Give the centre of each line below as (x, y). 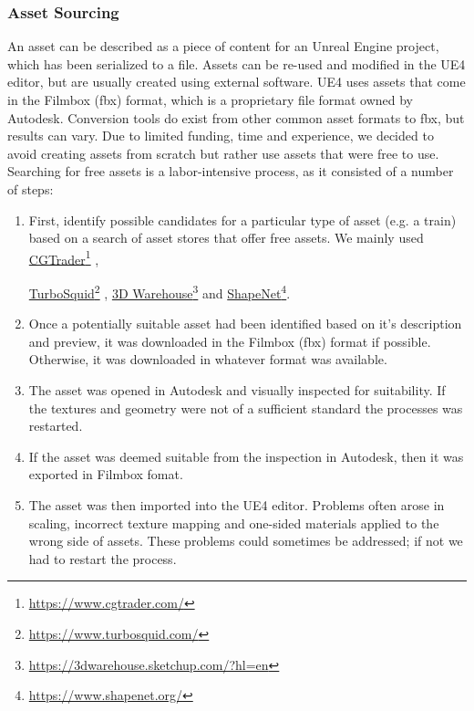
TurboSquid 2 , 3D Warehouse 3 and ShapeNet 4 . (160, 292)
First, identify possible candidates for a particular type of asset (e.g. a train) (242, 220)
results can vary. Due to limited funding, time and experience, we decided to (221, 136)
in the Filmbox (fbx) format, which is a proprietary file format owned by (211, 99)
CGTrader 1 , (64, 257)
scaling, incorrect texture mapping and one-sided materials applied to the (234, 523)
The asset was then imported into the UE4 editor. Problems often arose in (237, 505)
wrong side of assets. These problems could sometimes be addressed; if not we (246, 541)
